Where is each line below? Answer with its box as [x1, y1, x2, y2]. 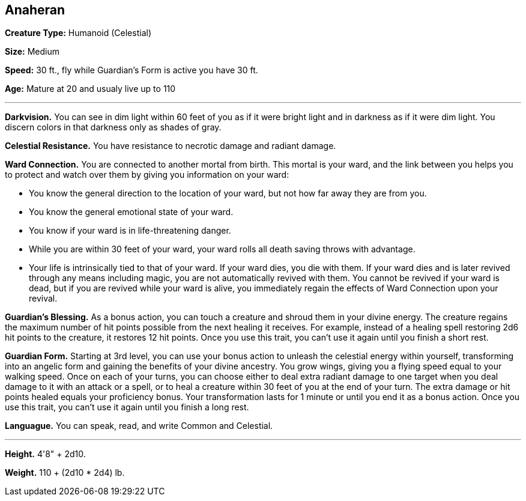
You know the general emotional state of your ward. [29, 207, 234, 217]
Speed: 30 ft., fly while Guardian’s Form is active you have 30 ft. [5, 65, 258, 76]
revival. [29, 293, 58, 304]
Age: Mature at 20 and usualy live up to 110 [5, 83, 176, 94]
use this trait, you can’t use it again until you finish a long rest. [5, 402, 249, 413]
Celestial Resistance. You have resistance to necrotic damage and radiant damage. [5, 141, 336, 151]
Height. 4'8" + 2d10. [5, 449, 86, 460]
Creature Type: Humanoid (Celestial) [5, 28, 151, 38]
